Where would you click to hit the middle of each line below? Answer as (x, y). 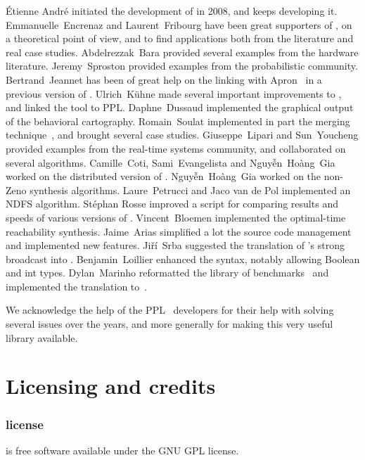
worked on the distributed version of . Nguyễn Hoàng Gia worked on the (164, 176)
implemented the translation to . (77, 286)
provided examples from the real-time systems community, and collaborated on (176, 148)
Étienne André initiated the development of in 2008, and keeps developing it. (172, 11)
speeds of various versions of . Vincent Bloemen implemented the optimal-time (176, 217)
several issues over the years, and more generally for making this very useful (169, 324)
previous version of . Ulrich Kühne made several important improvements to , (174, 93)
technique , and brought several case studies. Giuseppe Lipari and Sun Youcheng (182, 135)
